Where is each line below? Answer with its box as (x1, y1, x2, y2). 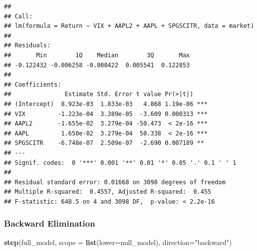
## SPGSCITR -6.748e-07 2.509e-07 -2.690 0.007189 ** (4, 139, 204, 147)
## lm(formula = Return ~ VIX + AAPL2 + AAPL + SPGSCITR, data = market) (4, 22, 255, 30)
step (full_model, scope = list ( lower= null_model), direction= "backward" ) (4, 237, 232, 247)
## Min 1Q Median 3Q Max (4, 51, 190, 59)
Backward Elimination (4, 217, 95, 230)
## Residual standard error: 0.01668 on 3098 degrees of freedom (4, 178, 226, 186)
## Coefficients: (4, 81, 61, 88)
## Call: (4, 12, 33, 20)
